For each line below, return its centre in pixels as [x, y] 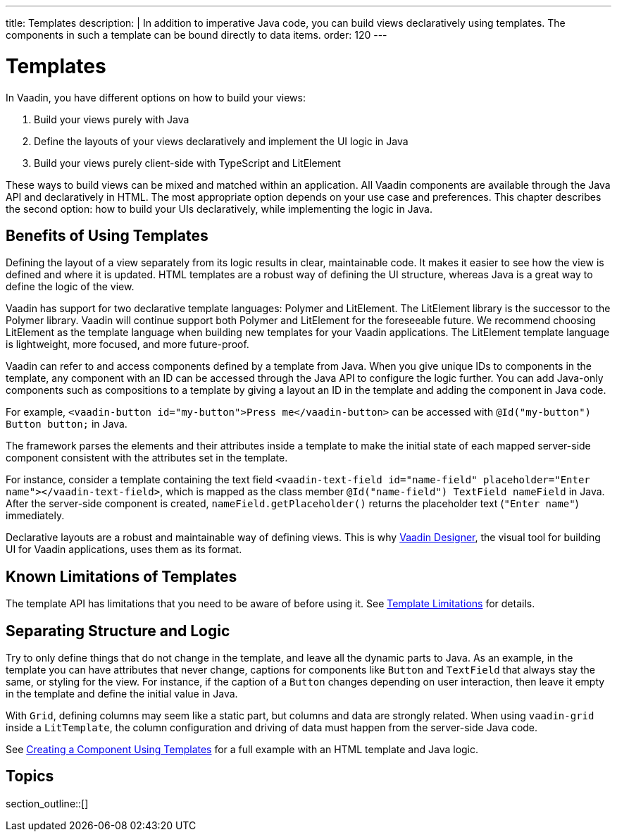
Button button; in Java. [67, 424]
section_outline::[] [47, 803]
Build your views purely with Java [112, 119]
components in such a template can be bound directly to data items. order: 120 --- [197, 35]
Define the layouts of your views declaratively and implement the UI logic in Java [221, 141]
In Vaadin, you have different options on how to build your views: [156, 97]
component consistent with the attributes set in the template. [147, 458]
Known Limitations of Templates [121, 576]
